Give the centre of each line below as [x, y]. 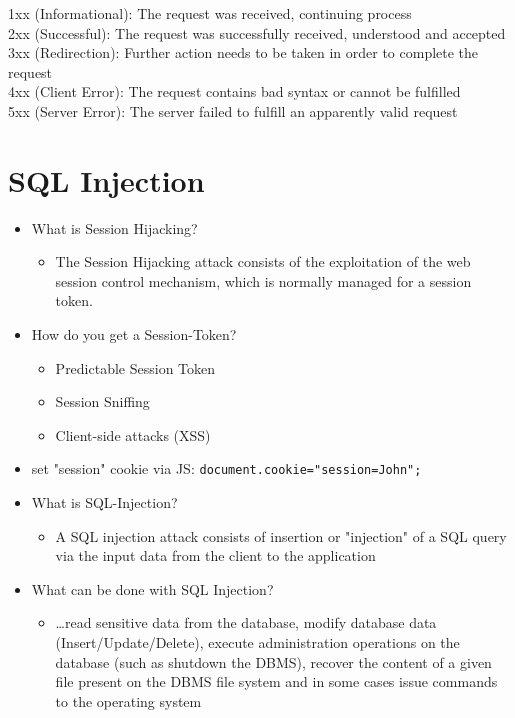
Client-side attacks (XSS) [133, 434]
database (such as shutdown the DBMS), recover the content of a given [273, 661]
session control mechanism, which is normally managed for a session [263, 280]
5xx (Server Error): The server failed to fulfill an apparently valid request [233, 110]
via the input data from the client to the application [215, 555]
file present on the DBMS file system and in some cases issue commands [276, 681]
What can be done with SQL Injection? [152, 588]
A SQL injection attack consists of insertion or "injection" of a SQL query [281, 535]
